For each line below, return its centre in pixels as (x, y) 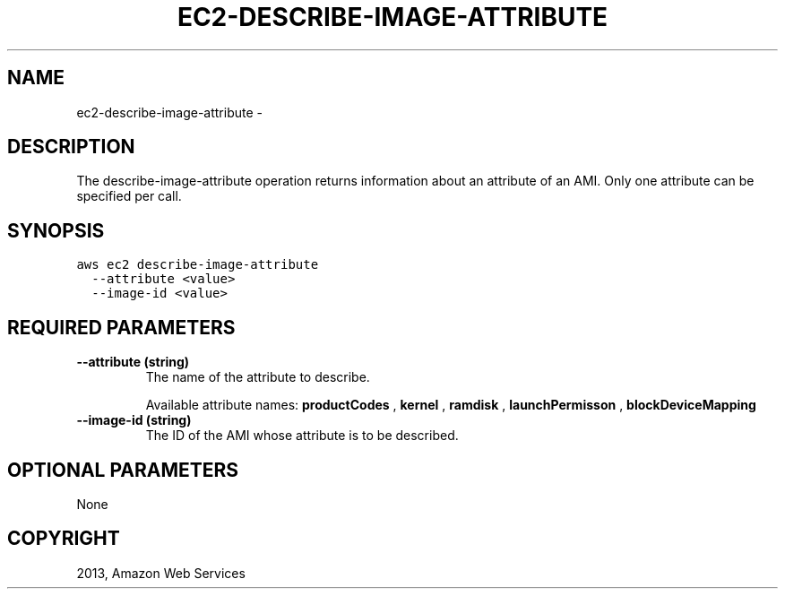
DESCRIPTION (71, 147)
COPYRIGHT (64, 539)
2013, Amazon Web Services (161, 573)
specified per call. (129, 196)
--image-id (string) (134, 420)
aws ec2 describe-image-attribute (198, 265)
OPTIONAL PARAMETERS (123, 470)
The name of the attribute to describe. (258, 377)
